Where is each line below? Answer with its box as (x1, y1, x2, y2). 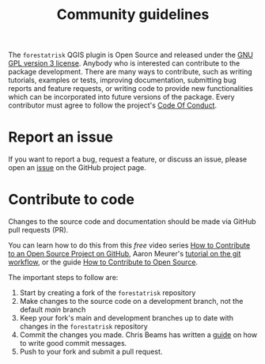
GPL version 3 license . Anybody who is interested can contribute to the (8, 59, 240, 68)
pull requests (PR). (8, 226, 69, 235)
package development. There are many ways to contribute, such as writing (8, 67, 252, 77)
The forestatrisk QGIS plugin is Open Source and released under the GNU (8, 50, 254, 60)
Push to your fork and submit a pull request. (19, 347, 163, 357)
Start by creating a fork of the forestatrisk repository (19, 288, 196, 298)
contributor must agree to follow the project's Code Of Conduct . (8, 100, 218, 110)
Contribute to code (8, 191, 134, 209)
